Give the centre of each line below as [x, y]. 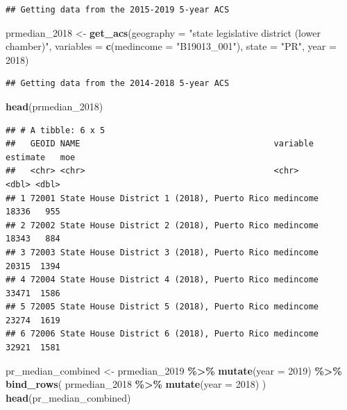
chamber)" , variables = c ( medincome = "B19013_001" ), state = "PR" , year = [171, 46]
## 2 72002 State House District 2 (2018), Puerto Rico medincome [162, 225]
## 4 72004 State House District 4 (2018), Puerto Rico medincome [162, 280]
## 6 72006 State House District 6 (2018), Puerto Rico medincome [162, 334]
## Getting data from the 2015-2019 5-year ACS [118, 10]
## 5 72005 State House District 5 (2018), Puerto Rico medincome [162, 307]
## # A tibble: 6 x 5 [56, 130]
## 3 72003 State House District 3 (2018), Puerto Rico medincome [162, 252]
